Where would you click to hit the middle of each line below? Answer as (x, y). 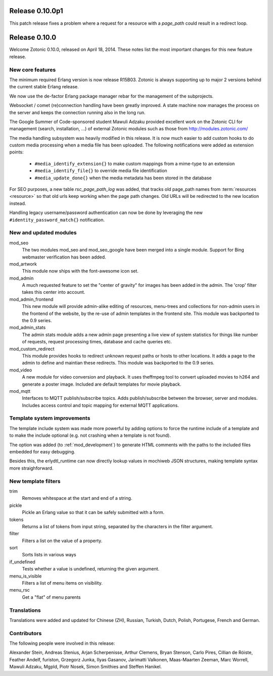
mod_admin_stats (28, 328)
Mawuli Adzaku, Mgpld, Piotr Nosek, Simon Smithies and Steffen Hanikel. (85, 667)
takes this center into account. (54, 292)
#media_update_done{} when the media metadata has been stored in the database (123, 178)
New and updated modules (43, 233)
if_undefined (22, 562)
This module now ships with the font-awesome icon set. (80, 271)
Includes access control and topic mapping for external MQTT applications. (100, 405)
